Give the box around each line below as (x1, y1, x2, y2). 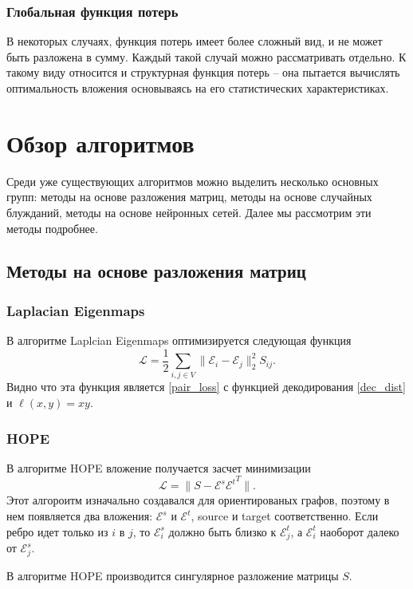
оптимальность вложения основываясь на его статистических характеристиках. (6, 80, 389, 96)
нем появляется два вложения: (6, 508, 153, 524)
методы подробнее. (6, 219, 98, 236)
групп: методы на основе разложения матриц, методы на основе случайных (6, 188, 372, 205)
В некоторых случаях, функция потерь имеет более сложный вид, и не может (6, 33, 383, 49)
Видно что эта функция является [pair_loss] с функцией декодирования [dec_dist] (6, 378, 406, 395)
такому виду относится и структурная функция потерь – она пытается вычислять (6, 64, 400, 81)
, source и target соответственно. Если (191, 508, 379, 524)
